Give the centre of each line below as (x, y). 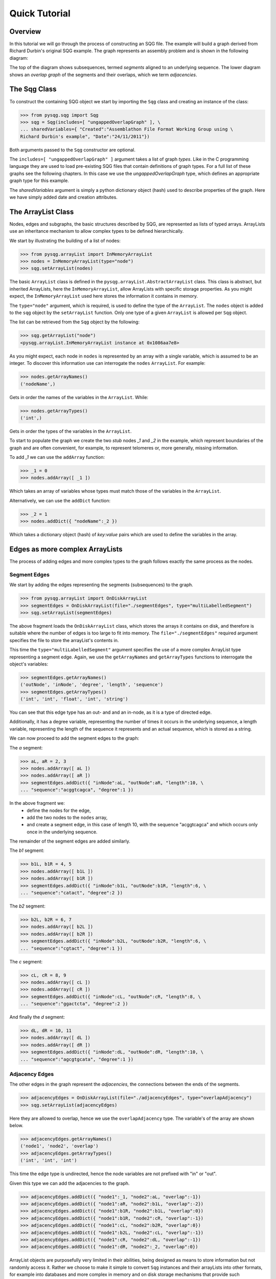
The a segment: (26, 747)
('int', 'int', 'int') (49, 1161)
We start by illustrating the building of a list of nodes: (65, 240)
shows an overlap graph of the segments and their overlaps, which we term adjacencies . (103, 75)
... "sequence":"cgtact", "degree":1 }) (71, 948)
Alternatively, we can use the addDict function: (60, 500)
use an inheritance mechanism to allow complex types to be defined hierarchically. (97, 231)
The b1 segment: (27, 851)
